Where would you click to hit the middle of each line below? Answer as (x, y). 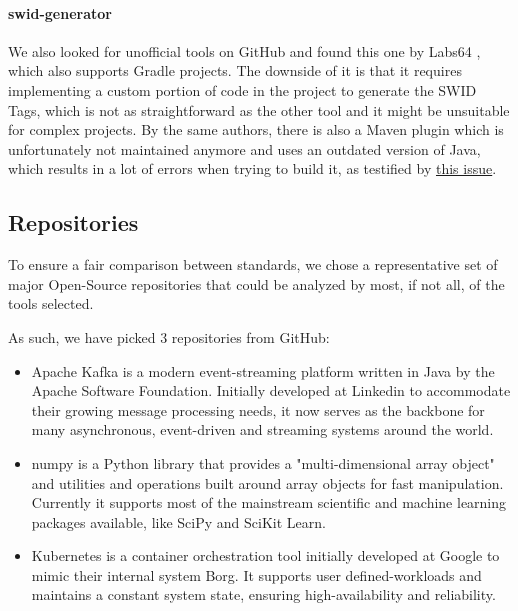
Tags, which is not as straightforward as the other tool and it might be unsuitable (259, 109)
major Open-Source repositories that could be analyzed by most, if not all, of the (256, 283)
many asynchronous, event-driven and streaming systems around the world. (262, 429)
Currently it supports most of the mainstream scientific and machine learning (269, 502)
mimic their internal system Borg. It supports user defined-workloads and (256, 574)
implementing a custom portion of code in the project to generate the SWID (242, 89)
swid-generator (60, 12)
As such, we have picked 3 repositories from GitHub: (169, 336)
